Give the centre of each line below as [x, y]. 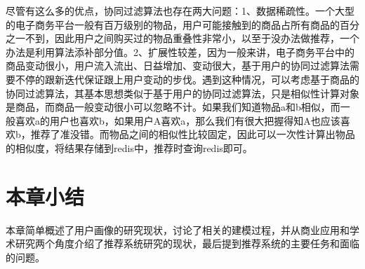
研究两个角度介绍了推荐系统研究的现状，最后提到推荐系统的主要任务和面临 [187, 243]
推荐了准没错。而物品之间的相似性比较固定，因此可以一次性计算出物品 [193, 134]
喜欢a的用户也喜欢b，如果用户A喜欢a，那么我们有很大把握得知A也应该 [178, 120]
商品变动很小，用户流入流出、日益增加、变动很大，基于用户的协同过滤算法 [178, 65]
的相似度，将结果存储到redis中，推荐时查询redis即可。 [129, 147]
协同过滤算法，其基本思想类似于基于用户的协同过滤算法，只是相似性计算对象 [182, 93]
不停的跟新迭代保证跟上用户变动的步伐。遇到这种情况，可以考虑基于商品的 [187, 79]
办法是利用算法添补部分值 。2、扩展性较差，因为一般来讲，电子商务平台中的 [180, 51]
